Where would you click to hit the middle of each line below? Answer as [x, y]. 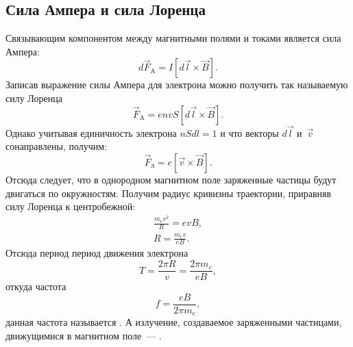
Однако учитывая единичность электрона [91, 132]
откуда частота [36, 286]
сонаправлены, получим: [57, 146]
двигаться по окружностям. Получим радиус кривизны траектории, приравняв [169, 193]
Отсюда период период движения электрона [97, 253]
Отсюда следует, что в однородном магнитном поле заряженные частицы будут [171, 179]
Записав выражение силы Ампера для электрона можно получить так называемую [177, 85]
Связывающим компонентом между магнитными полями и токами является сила [173, 38]
